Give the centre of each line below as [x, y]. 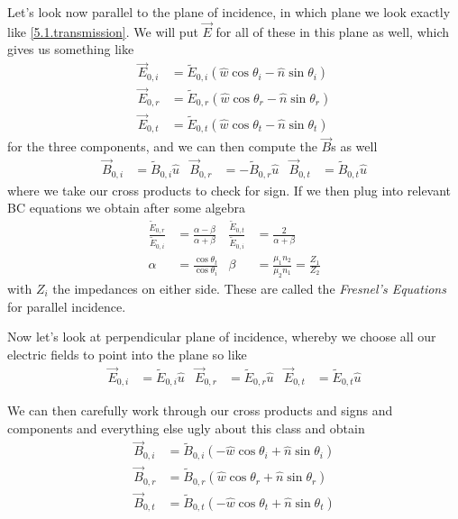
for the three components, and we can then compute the [162, 146]
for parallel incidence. [67, 306]
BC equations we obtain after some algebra [127, 208]
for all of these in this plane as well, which [333, 31]
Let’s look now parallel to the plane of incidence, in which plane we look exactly [229, 12]
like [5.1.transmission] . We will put [103, 31]
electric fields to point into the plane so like [127, 354]
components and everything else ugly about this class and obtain [186, 428]
